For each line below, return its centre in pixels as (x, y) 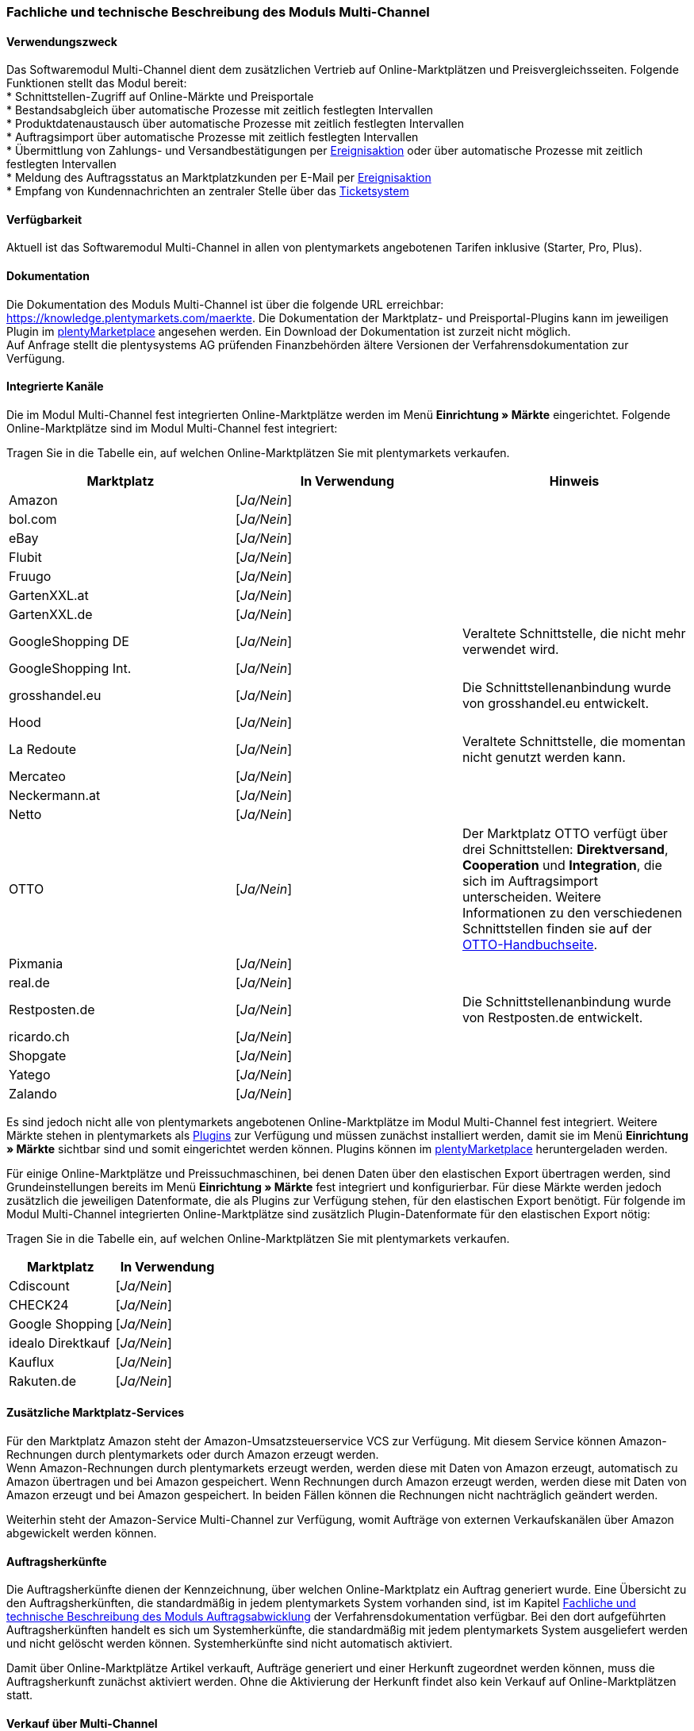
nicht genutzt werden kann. (544, 757)
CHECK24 (39, 1304)
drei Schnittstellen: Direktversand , (565, 849)
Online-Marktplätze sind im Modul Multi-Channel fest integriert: (172, 428)
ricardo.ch (39, 1036)
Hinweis (574, 481)
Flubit (25, 557)
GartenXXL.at (49, 595)
